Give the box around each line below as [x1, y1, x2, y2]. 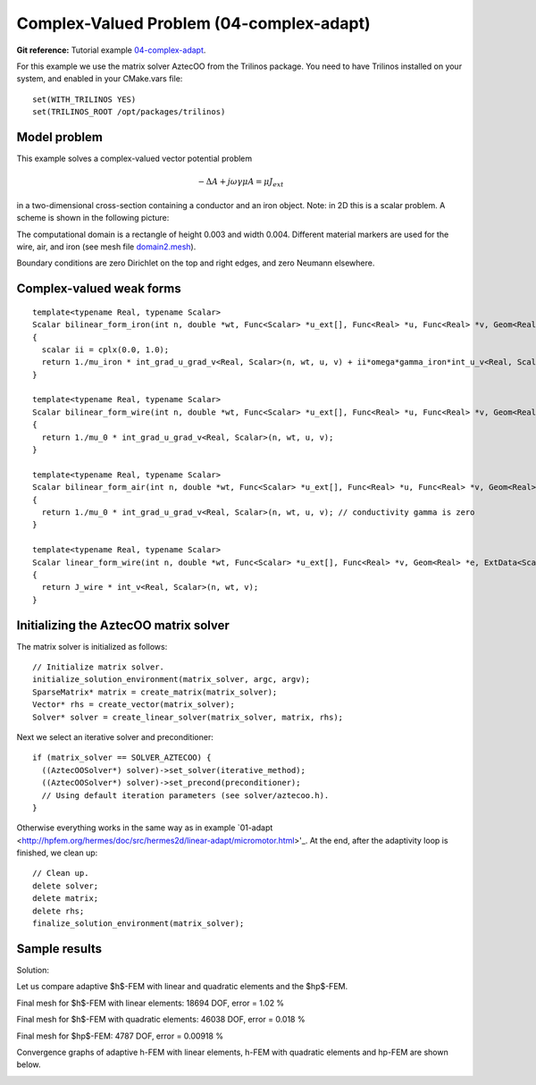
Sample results [16, 941, 103, 956]
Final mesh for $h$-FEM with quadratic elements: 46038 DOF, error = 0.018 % [16, 1014, 306, 1025]
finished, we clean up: [16, 847, 98, 858]
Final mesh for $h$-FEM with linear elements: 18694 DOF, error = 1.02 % [16, 997, 285, 1008]
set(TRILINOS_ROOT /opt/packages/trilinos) [32, 107, 226, 117]
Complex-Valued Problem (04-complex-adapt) [16, 13, 371, 33]
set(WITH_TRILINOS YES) [32, 94, 137, 105]
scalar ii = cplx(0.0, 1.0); [41, 344, 170, 355]
